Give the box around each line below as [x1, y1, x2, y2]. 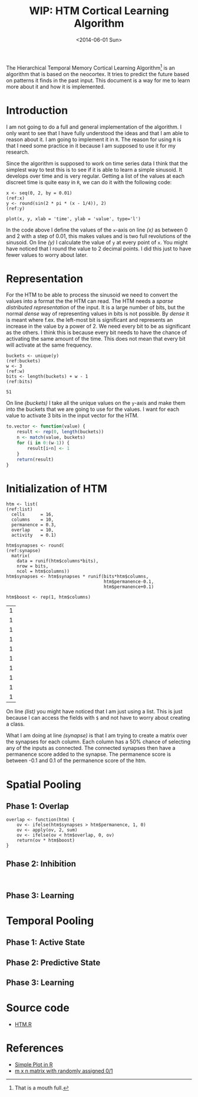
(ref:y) [6, 205, 25, 211]
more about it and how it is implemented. [6, 83, 105, 90]
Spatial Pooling [6, 778, 81, 791]
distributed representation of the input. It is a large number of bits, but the [6, 304, 185, 311]
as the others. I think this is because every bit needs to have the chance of [6, 329, 187, 336]
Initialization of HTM [6, 482, 108, 495]
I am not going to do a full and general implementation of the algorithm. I [6, 123, 181, 130]
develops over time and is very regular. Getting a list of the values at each [6, 172, 184, 179]
